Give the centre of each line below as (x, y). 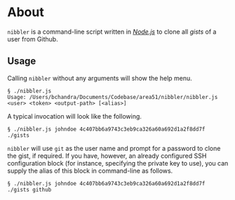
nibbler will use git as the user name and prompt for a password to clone (114, 148)
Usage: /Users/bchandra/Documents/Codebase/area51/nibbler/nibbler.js (113, 97)
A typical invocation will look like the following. (75, 116)
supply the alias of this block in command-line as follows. (90, 171)
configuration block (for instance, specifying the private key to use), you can (118, 163)
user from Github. (33, 39)
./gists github (29, 189)
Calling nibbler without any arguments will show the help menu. (100, 78)
